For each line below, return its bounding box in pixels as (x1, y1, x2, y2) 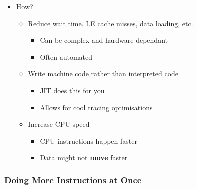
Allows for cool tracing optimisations (40, 102, 153, 112)
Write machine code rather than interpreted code (28, 68, 179, 79)
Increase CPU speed (28, 119, 90, 129)
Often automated (40, 51, 93, 62)
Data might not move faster (40, 152, 128, 163)
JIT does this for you (40, 85, 105, 95)
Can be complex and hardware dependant (40, 35, 168, 45)
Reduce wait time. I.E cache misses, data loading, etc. (28, 18, 193, 28)
